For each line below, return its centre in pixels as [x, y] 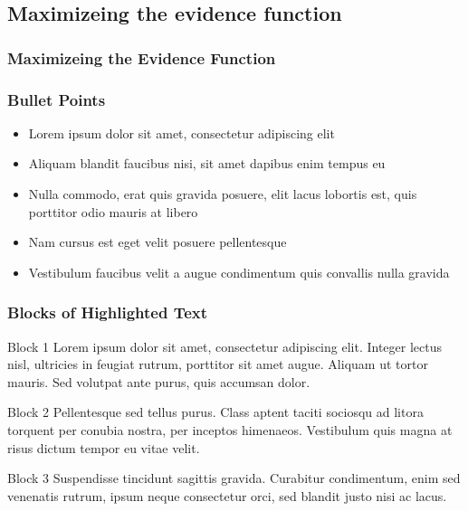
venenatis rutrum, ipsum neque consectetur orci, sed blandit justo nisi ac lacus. [227, 495]
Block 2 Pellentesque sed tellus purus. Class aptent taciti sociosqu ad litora [215, 412]
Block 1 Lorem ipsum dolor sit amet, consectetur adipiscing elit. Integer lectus [224, 346]
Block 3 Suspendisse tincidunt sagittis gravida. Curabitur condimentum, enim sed [234, 478]
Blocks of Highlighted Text [108, 312]
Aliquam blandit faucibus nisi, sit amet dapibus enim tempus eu [207, 163]
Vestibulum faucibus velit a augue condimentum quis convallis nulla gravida [239, 272]
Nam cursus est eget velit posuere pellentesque [158, 242]
